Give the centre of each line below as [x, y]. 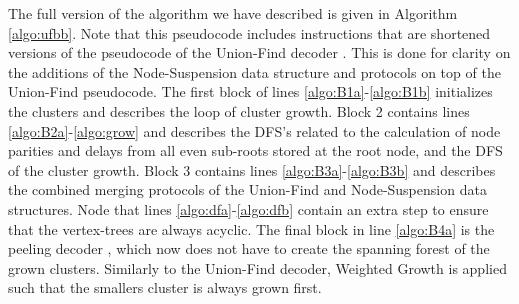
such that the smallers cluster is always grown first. [165, 287]
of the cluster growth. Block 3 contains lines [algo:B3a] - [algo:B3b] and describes [252, 169]
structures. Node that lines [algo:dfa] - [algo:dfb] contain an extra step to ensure [248, 208]
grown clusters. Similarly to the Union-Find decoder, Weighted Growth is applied [257, 267]
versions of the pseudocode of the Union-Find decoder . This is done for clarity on [259, 52]
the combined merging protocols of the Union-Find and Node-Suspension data [247, 189]
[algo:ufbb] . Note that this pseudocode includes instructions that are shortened [249, 32]
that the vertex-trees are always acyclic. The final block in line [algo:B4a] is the [251, 228]
